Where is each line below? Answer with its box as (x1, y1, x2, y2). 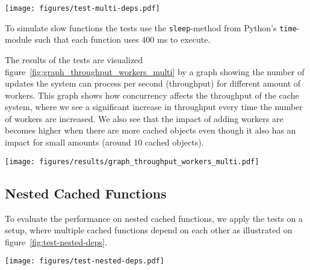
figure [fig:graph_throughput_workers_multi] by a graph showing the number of (5, 65, 305, 78)
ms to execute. (157, 33, 211, 46)
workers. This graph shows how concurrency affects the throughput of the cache (5, 88, 299, 101)
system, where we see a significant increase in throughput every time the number (5, 100, 303, 113)
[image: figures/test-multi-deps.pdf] (5, 4, 160, 13)
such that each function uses (34, 33, 139, 46)
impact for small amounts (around (5, 136, 131, 149)
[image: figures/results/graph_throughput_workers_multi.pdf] (5, 157, 259, 166)
